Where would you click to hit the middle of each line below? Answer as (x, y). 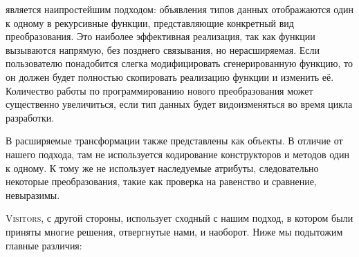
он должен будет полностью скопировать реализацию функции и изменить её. (170, 76)
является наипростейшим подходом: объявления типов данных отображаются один (180, 9)
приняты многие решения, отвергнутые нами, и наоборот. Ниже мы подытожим (174, 231)
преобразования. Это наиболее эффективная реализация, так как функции (160, 36)
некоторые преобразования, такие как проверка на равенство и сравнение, (161, 181)
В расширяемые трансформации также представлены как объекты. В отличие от (174, 141)
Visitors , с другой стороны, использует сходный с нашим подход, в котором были (179, 218)
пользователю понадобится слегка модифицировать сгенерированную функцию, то (179, 63)
